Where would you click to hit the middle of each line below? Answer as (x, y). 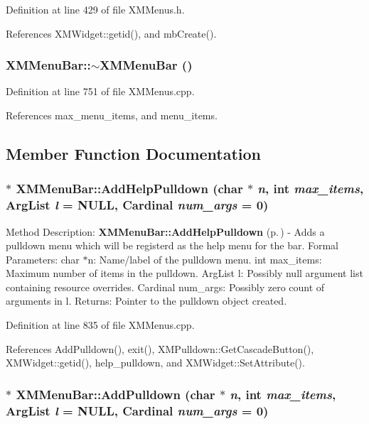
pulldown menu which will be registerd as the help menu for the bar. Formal (172, 245)
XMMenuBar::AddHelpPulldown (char (129, 189)
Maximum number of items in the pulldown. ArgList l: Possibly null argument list (184, 273)
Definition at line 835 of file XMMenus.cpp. (100, 325)
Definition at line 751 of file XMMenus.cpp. (100, 91)
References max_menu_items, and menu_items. (112, 115)
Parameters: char (43, 259)
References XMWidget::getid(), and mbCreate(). (111, 33)
